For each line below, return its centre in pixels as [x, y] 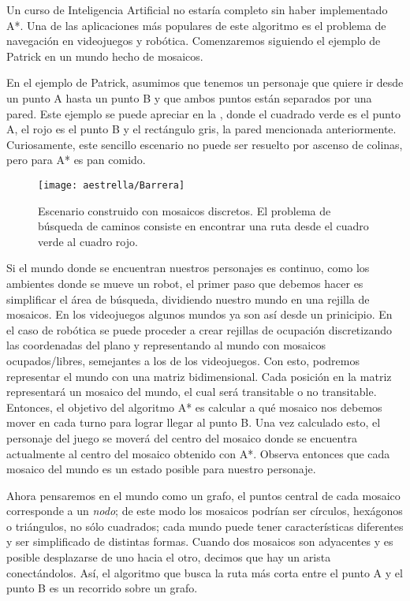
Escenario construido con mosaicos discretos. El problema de [184, 210]
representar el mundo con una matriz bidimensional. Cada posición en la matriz [199, 376]
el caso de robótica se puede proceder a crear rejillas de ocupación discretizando [199, 329]
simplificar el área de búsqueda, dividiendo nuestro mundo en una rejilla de [188, 299]
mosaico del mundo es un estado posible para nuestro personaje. [161, 469]
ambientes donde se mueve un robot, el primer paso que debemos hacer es [185, 283]
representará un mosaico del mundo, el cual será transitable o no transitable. [192, 392]
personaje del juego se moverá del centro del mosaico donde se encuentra [182, 437]
